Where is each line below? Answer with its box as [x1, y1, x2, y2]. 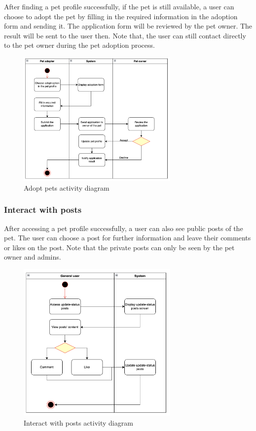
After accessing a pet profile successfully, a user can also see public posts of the [4, 223, 243, 233]
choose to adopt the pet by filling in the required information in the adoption [4, 11, 238, 21]
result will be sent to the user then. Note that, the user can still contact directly [4, 30, 246, 40]
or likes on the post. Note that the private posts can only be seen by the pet [4, 242, 235, 252]
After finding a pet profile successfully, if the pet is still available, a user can [4, 1, 234, 11]
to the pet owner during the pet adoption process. [4, 40, 155, 50]
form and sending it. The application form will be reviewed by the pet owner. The [4, 21, 253, 31]
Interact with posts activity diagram [24, 417, 133, 428]
